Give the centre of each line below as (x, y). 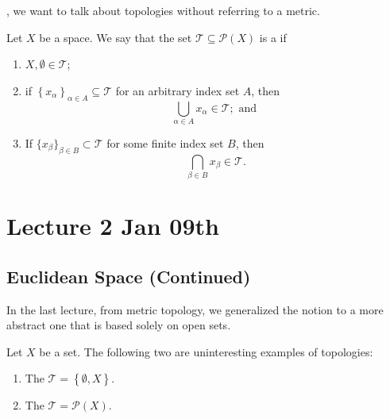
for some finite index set (165, 142)
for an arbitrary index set (178, 90)
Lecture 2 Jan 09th (113, 226)
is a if (273, 37)
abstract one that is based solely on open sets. (119, 325)
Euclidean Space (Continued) (129, 276)
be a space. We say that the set (116, 37)
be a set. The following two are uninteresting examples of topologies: (206, 351)
